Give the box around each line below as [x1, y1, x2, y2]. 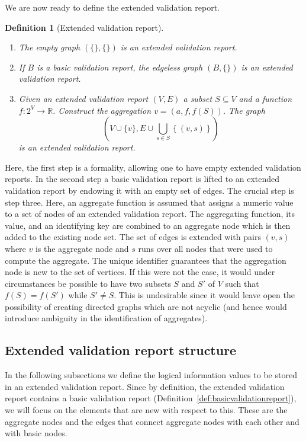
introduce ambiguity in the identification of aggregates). [5, 312, 208, 324]
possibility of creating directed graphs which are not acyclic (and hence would [5, 300, 287, 312]
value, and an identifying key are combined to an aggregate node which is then [5, 219, 291, 231]
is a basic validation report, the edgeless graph [37, 60, 203, 73]
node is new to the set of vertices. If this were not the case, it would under [5, 266, 275, 278]
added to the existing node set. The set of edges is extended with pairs [5, 231, 261, 243]
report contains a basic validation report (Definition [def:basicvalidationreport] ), [5, 392, 297, 404]
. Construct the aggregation [53, 104, 152, 116]
